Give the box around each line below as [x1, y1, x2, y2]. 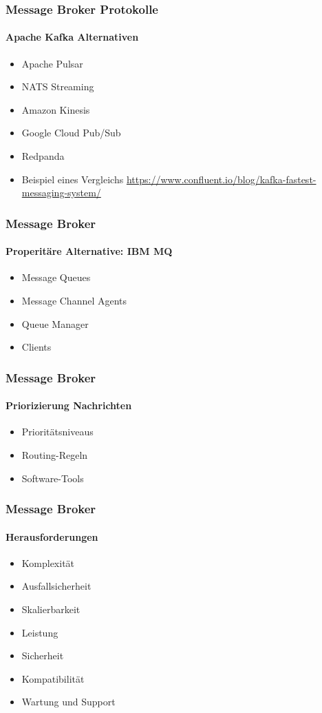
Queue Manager [21, 316, 89, 331]
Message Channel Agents [21, 293, 127, 308]
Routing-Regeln [21, 448, 88, 462]
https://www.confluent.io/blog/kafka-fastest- [126, 172, 316, 186]
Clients [21, 340, 52, 354]
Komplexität [21, 555, 75, 570]
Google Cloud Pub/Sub [21, 125, 121, 140]
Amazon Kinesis [21, 102, 90, 116]
